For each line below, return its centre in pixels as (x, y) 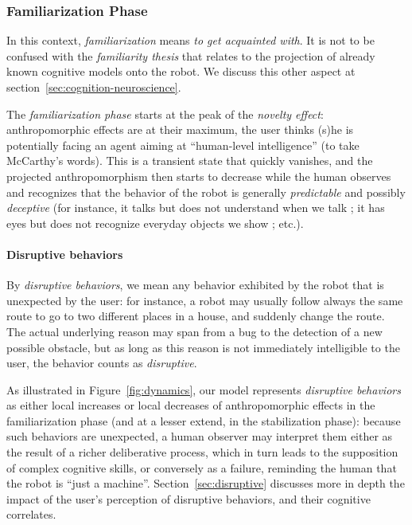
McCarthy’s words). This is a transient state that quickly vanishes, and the (190, 161)
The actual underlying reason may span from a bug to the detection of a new (194, 331)
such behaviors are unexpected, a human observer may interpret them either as (200, 436)
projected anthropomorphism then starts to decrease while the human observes (199, 176)
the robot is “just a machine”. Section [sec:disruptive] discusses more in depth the (206, 483)
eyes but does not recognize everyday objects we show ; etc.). (155, 223)
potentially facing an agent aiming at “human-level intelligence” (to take (183, 145)
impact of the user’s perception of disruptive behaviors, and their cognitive (189, 498)
